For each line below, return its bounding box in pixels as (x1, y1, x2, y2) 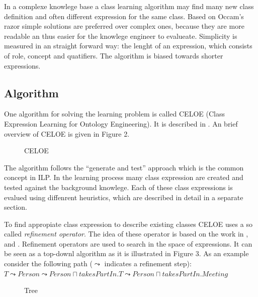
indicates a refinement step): (104, 258, 192, 269)
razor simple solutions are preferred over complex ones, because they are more (4, 21, 244, 31)
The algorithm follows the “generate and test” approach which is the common (4, 162, 244, 172)
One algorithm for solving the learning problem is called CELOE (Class (4, 108, 225, 119)
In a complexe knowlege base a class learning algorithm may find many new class (4, 1, 254, 11)
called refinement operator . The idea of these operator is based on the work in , (4, 228, 248, 239)
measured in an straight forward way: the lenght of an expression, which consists (4, 40, 252, 51)
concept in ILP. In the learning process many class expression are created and (4, 172, 243, 183)
